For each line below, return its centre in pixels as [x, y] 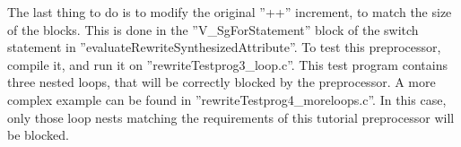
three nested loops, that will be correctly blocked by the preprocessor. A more [222, 82]
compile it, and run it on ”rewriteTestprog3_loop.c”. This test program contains [227, 64]
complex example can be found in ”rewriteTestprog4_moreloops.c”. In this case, [227, 99]
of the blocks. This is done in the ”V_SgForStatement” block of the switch [213, 29]
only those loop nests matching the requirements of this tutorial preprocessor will [231, 117]
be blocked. [38, 135]
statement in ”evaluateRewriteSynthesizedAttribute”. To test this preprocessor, [224, 47]
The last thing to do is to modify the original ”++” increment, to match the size [230, 12]
